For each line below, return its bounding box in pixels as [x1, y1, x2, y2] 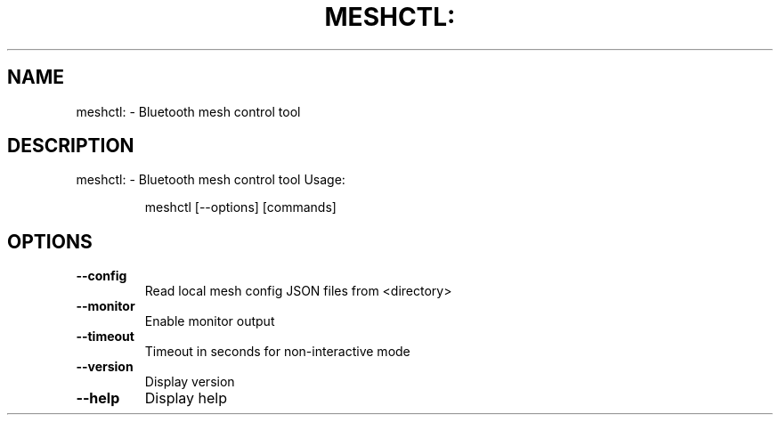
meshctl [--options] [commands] [144, 199, 337, 215]
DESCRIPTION [7, 134, 134, 158]
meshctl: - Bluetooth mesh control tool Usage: [76, 172, 345, 188]
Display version [144, 374, 235, 390]
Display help [144, 389, 228, 408]
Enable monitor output [144, 313, 275, 329]
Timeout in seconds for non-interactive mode [144, 344, 410, 360]
